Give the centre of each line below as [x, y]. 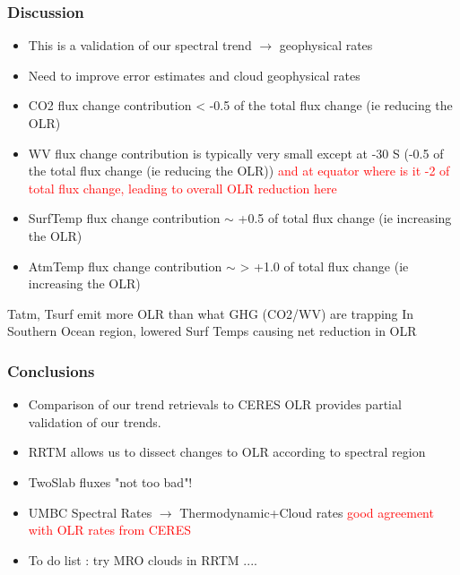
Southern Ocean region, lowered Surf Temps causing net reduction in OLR [212, 331]
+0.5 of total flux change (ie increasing [345, 218]
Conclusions [51, 370]
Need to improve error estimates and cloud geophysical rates [194, 75]
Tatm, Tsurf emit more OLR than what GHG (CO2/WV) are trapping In [211, 313]
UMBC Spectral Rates [90, 512]
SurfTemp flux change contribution [124, 218]
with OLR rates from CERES [109, 530]
